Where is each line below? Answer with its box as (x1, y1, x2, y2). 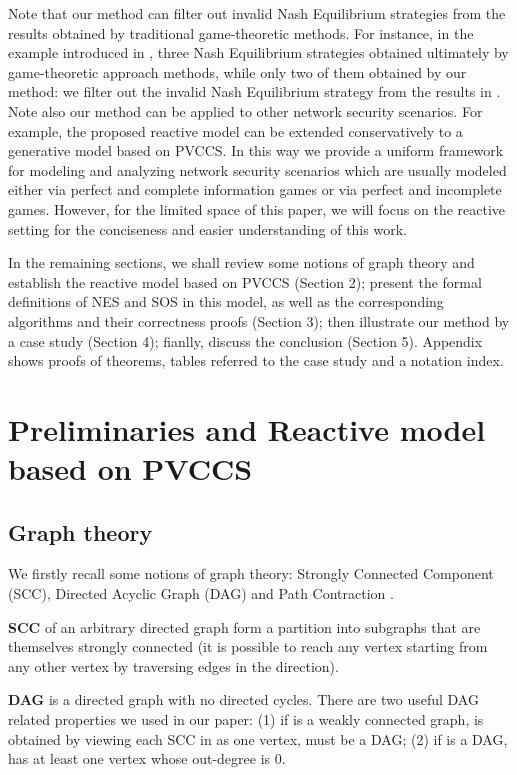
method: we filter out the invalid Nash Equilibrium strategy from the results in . (8, 81, 501, 102)
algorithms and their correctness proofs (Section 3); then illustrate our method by (8, 310, 510, 331)
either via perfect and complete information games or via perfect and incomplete (8, 179, 502, 200)
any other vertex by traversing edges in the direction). (8, 655, 339, 676)
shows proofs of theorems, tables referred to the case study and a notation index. (8, 350, 504, 371)
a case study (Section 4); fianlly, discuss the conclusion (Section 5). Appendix (8, 330, 483, 351)
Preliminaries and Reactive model (8, 408, 486, 449)
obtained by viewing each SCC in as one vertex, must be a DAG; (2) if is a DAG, (8, 728, 508, 749)
